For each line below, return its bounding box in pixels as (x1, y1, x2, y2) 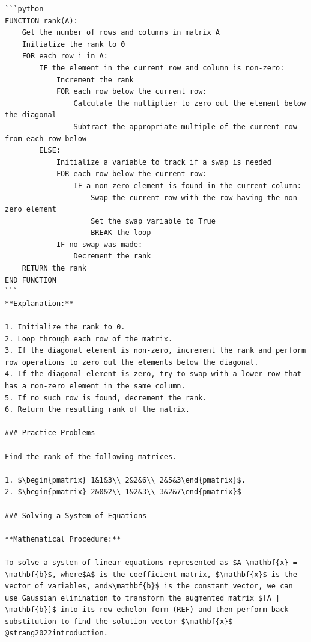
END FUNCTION (5, 275, 56, 284)
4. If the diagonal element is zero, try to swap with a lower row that (5, 370, 301, 379)
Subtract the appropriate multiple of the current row (73, 122, 297, 131)
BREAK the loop (91, 228, 151, 237)
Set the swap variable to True (91, 216, 216, 225)
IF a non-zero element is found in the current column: (73, 181, 301, 190)
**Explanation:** (5, 299, 74, 308)
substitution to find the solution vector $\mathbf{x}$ (5, 617, 233, 626)
